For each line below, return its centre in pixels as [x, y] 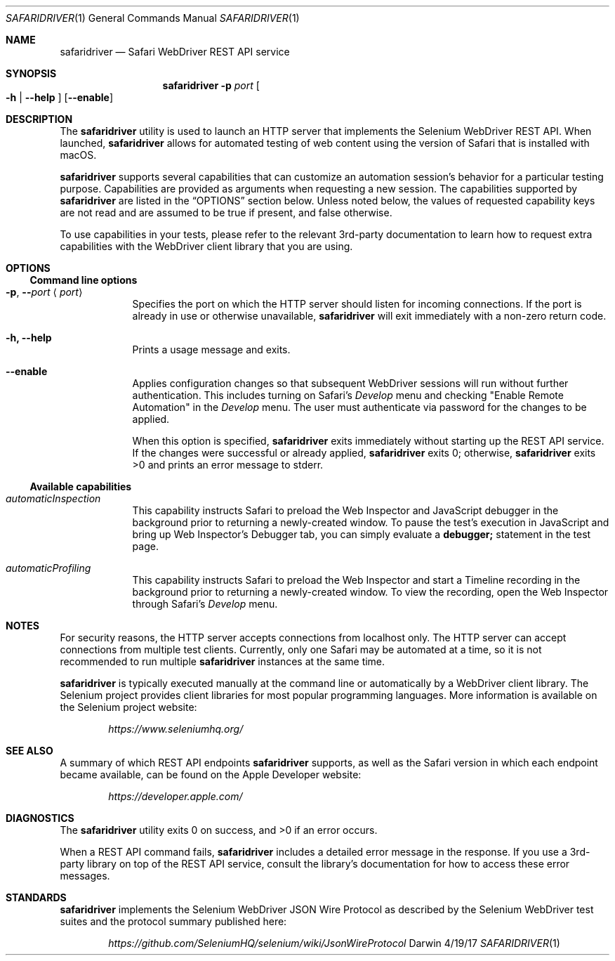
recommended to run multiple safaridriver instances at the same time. [223, 661]
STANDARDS [36, 897]
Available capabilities [81, 486]
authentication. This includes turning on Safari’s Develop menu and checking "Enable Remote [348, 395]
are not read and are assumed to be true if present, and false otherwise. [226, 213]
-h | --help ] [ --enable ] [60, 97]
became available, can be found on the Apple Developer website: [211, 774]
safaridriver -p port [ [211, 85]
